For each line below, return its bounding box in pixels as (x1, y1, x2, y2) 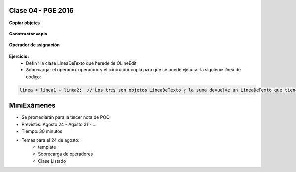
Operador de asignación (9, 42, 60, 48)
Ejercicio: (9, 53, 29, 59)
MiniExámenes (9, 102, 56, 110)
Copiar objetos (9, 20, 40, 26)
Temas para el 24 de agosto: (21, 137, 80, 143)
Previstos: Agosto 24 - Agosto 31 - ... (21, 121, 97, 127)
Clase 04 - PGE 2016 (9, 6, 74, 15)
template (38, 144, 56, 150)
